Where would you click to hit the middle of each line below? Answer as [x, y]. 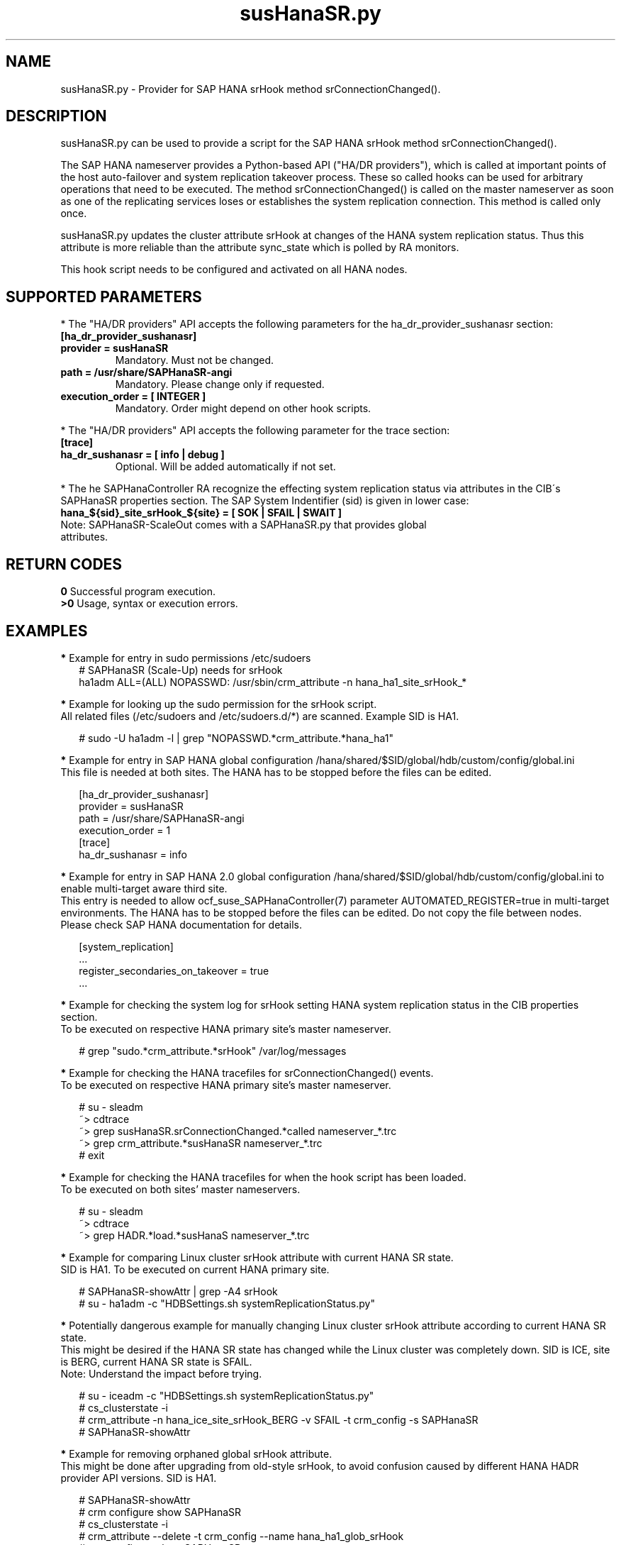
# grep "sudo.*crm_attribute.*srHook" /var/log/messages [213, 1051]
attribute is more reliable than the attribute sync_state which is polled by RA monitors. [260, 248]
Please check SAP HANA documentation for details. [181, 924]
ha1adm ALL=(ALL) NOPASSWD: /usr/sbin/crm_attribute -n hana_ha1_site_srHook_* [273, 682]
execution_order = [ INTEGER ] [133, 397]
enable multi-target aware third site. [144, 888]
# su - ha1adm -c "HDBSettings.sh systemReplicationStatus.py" [227, 1303]
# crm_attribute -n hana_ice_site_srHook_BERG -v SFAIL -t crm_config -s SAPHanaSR [279, 1419]
